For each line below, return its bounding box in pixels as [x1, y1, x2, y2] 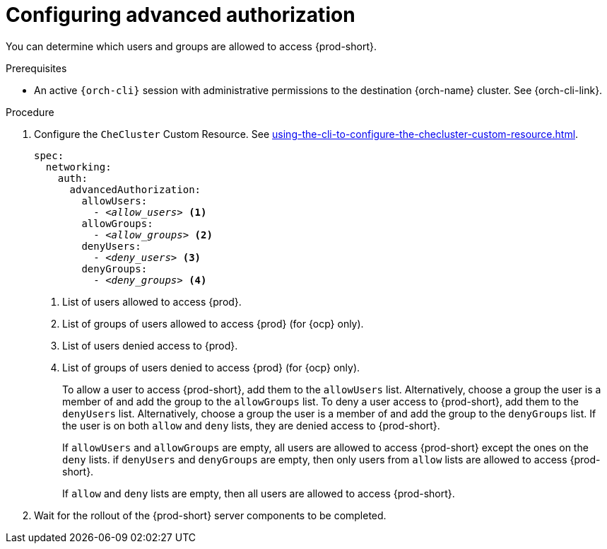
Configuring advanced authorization [6, 3, 355, 27]
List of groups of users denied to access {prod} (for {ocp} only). [62, 361, 360, 374]
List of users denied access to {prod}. [62, 339, 238, 352]
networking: [45, 161, 112, 173]
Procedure [6, 105, 54, 118]
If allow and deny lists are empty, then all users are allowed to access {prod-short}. [62, 487, 455, 499]
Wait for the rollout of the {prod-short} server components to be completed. [34, 509, 387, 521]
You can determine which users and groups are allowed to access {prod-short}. [6, 40, 377, 52]
